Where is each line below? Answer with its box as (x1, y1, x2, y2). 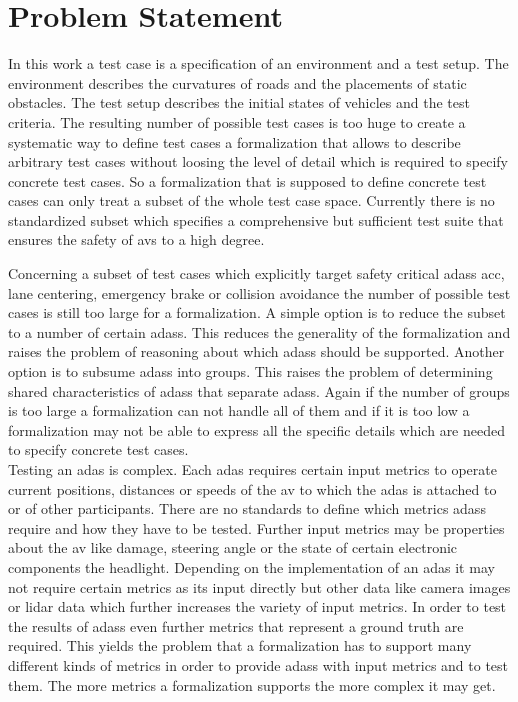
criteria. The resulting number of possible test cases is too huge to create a (8, 111, 466, 132)
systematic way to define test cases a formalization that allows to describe (8, 131, 461, 152)
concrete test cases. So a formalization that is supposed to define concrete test (8, 170, 487, 191)
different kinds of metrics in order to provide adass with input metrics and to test (8, 654, 509, 675)
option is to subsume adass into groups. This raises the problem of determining (8, 361, 493, 382)
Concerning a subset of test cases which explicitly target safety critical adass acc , (8, 263, 505, 284)
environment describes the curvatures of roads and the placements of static (8, 72, 467, 93)
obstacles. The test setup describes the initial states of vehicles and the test (8, 92, 470, 113)
